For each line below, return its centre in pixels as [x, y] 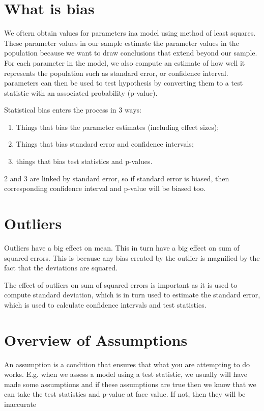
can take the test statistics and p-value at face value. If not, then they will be [125, 394]
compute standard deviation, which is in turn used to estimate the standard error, [132, 295]
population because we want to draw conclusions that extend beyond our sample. [131, 53]
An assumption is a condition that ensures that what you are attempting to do [127, 364]
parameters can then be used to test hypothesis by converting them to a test [124, 83]
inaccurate [20, 404]
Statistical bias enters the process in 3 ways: [73, 110]
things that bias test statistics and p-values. [84, 161]
